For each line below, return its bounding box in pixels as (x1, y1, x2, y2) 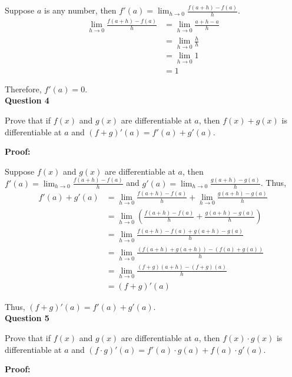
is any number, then (44, 4, 117, 16)
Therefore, (5, 82, 42, 95)
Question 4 (5, 94, 49, 106)
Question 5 (5, 312, 49, 324)
